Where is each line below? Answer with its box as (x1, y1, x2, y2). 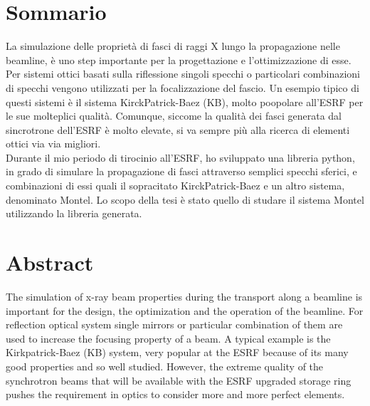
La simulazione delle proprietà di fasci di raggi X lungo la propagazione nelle (6, 38, 340, 53)
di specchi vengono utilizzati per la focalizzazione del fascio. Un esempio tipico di (6, 80, 359, 95)
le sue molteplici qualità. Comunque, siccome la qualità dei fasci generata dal (6, 108, 342, 123)
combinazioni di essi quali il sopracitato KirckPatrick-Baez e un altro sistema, (6, 178, 345, 193)
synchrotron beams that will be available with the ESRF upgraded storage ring (6, 373, 351, 387)
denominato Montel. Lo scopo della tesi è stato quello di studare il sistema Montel (6, 192, 364, 207)
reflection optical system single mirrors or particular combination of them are (6, 317, 343, 332)
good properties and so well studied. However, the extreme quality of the (6, 358, 324, 373)
